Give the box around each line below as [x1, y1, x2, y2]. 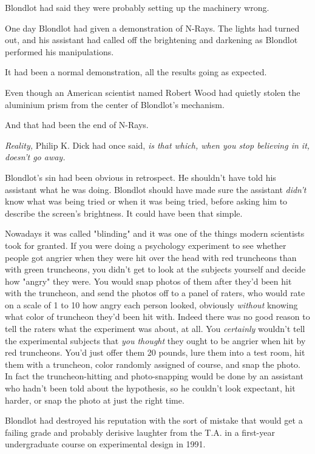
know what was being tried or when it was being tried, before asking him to [5, 195, 288, 208]
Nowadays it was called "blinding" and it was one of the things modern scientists [5, 227, 305, 240]
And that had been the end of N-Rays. [5, 118, 149, 131]
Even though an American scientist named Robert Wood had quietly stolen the [5, 86, 300, 98]
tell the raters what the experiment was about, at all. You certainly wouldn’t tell [5, 322, 305, 335]
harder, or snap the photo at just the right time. [5, 393, 185, 406]
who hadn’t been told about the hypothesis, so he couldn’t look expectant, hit [5, 382, 296, 395]
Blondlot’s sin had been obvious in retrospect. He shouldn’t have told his [5, 171, 276, 183]
